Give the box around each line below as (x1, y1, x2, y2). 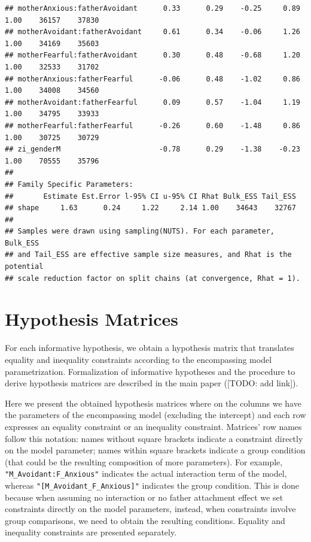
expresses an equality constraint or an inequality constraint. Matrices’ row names (5, 420, 302, 432)
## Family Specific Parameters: (5, 180, 133, 189)
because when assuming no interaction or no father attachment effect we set (5, 490, 283, 503)
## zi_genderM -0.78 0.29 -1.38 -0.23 (5, 145, 300, 154)
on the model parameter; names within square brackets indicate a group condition (5, 444, 306, 456)
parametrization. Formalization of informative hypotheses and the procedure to (5, 365, 295, 377)
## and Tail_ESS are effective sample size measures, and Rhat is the (5, 250, 292, 259)
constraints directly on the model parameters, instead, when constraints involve (5, 502, 296, 515)
